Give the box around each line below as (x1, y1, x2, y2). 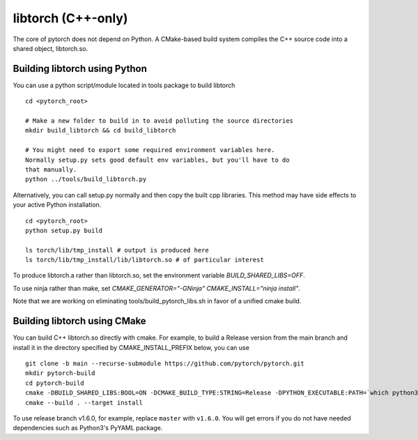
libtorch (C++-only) (13, 10, 128, 26)
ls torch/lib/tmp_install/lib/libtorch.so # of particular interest (25, 256, 264, 264)
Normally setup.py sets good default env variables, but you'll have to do (25, 155, 290, 164)
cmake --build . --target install (25, 398, 143, 407)
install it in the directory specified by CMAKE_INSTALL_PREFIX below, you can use (13, 343, 250, 351)
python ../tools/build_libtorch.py (25, 175, 147, 183)
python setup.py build (25, 227, 103, 234)
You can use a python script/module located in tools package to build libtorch (13, 81, 235, 89)
